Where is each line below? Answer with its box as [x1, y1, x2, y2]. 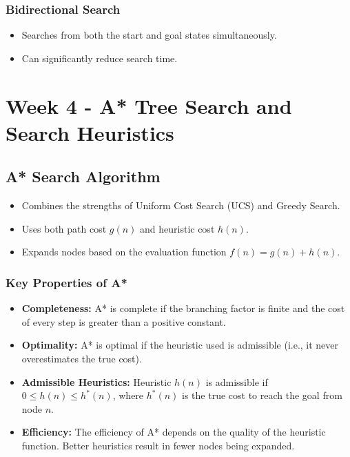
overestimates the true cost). [21, 351, 142, 365]
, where [112, 388, 144, 402]
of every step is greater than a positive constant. [21, 314, 226, 329]
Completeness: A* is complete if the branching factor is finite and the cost [21, 301, 345, 315]
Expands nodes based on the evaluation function [21, 244, 227, 259]
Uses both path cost [21, 221, 107, 235]
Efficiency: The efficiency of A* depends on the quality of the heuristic [21, 425, 326, 439]
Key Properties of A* [6, 273, 127, 291]
